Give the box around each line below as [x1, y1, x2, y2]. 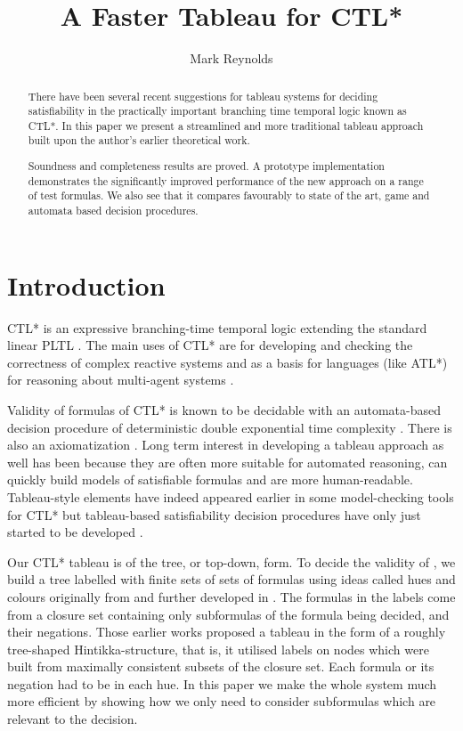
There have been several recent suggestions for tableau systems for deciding [28, 88, 378, 103]
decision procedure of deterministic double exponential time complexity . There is [7, 418, 452, 436]
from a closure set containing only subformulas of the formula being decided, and [7, 605, 450, 623]
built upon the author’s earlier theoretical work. [28, 133, 250, 148]
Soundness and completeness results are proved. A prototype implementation [28, 158, 385, 174]
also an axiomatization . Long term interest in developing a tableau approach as [7, 435, 444, 454]
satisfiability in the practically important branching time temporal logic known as [28, 103, 407, 118]
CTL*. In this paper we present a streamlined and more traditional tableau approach [28, 118, 424, 133]
